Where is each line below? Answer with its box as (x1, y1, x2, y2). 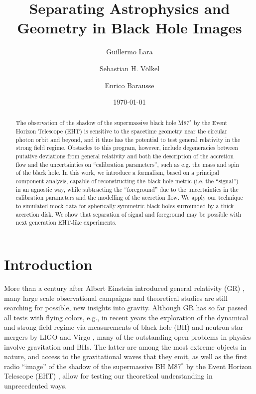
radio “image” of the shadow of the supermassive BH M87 (4, 361, 181, 371)
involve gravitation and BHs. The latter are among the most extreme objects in (4, 341, 247, 352)
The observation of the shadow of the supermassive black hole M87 (15, 119, 190, 127)
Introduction (4, 254, 93, 274)
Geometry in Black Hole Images (17, 17, 242, 38)
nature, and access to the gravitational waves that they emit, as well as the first (4, 351, 248, 362)
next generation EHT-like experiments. (15, 218, 117, 227)
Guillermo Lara (106, 46, 153, 57)
